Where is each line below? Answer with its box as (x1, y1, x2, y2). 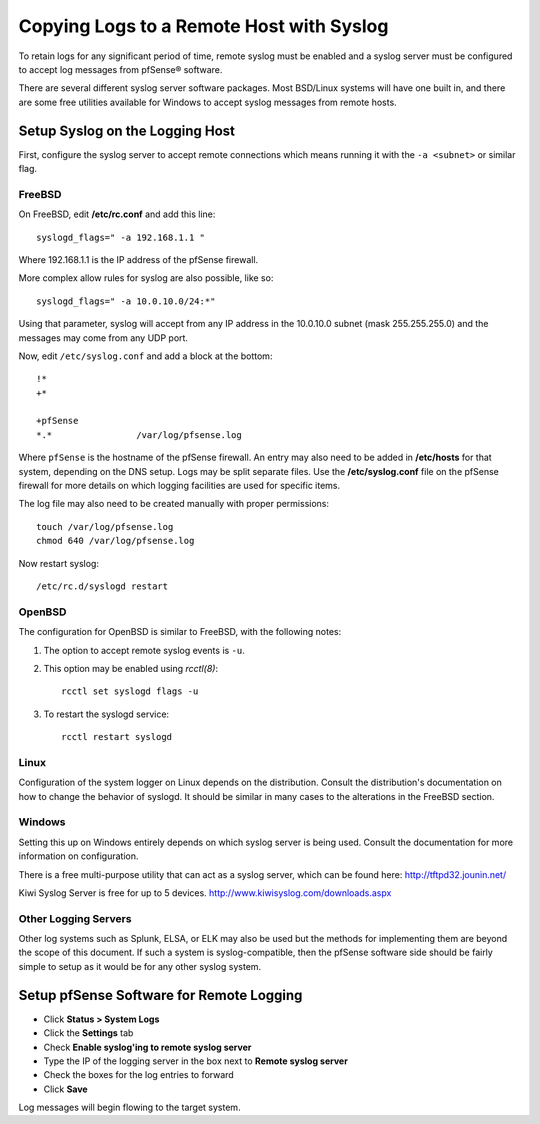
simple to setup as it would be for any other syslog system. (18, 960, 262, 972)
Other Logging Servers (18, 911, 132, 925)
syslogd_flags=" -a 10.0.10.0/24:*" (36, 295, 216, 307)
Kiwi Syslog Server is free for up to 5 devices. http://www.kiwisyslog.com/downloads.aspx (18, 886, 392, 899)
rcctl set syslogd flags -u (61, 686, 199, 697)
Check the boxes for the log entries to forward (43, 1069, 234, 1081)
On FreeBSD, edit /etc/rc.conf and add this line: (18, 208, 216, 220)
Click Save (43, 1083, 89, 1095)
